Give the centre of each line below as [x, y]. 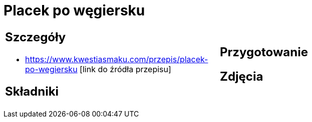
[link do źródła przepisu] [125, 69]
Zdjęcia [242, 76]
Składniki [32, 91]
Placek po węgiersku [74, 10]
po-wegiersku [51, 69]
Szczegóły [36, 37]
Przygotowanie [264, 52]
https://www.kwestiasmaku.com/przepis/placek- [117, 59]
